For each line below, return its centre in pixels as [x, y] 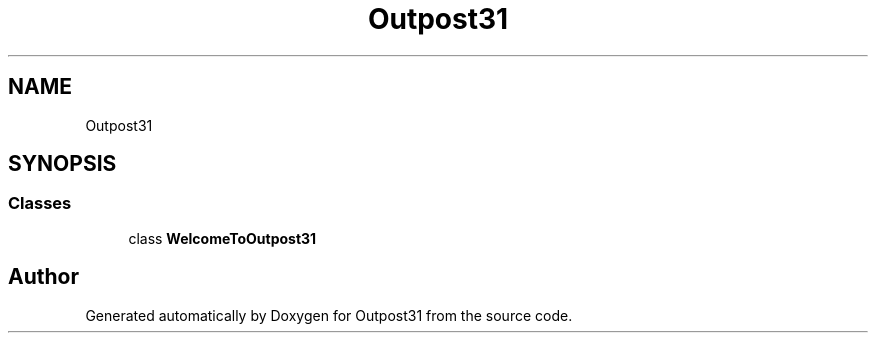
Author [43, 277]
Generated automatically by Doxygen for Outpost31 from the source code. [329, 315]
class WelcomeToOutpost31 [222, 238]
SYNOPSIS [62, 164]
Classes [40, 203]
